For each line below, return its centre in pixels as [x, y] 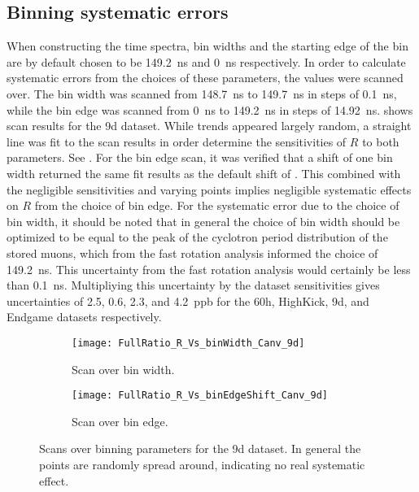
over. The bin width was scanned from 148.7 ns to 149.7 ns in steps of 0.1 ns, [202, 93]
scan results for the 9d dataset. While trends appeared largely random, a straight [209, 126]
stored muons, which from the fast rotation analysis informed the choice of [192, 253]
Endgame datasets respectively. [84, 317]
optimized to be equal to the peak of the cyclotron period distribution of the [197, 237]
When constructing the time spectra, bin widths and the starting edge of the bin [207, 46]
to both [381, 141]
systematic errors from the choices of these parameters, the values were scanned [205, 78]
